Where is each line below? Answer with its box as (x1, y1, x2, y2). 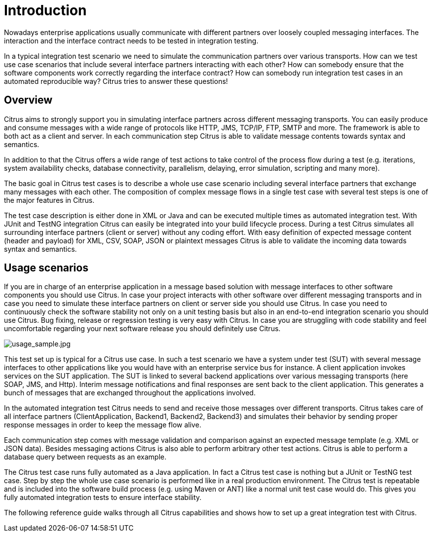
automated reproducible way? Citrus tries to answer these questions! (4, 77, 228, 85)
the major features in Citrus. (4, 195, 95, 204)
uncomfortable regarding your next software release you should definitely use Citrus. (4, 324, 281, 333)
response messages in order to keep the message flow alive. (4, 421, 201, 429)
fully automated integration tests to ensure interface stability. (4, 493, 202, 502)
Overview (4, 94, 53, 107)
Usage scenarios (4, 262, 88, 274)
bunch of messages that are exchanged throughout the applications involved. (4, 388, 256, 397)
